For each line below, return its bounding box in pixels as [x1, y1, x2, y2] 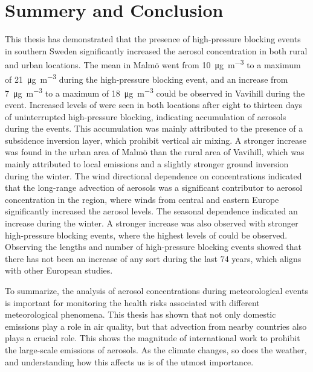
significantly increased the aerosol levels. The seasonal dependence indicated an [5, 205, 298, 217]
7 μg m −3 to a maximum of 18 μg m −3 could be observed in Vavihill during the [5, 85, 305, 99]
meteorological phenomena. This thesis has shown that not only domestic [5, 308, 276, 321]
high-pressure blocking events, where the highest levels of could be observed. [5, 228, 288, 241]
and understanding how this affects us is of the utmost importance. [5, 355, 254, 368]
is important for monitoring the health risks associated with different [5, 296, 260, 309]
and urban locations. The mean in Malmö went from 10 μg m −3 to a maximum [5, 57, 301, 71]
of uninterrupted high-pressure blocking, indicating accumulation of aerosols [5, 110, 286, 123]
